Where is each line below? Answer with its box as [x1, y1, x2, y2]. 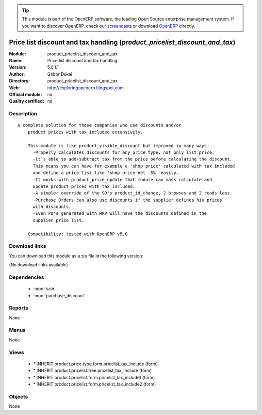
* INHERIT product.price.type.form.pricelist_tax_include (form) [33, 361, 158, 367]
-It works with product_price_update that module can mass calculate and [33, 177, 212, 182]
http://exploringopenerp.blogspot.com [47, 85, 124, 91]
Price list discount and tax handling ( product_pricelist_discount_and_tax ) [9, 38, 236, 46]
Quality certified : [9, 98, 45, 104]
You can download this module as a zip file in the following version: [9, 253, 144, 259]
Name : [9, 58, 23, 64]
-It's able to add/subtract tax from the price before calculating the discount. [33, 157, 233, 162]
